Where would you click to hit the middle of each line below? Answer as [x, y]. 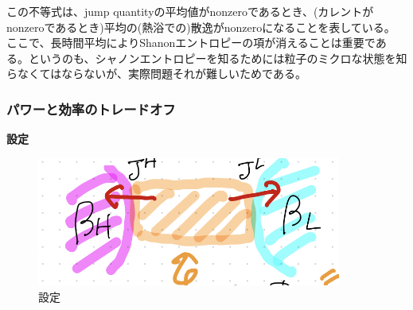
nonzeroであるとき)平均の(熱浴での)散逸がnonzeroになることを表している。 [201, 27]
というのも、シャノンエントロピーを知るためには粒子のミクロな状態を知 [218, 58]
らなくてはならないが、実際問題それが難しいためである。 [156, 74]
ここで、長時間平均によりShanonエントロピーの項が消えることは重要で [191, 43]
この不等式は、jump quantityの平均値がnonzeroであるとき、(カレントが [190, 11]
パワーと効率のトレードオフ [91, 108]
